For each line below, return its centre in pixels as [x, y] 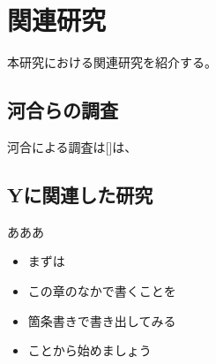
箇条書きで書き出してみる [102, 320]
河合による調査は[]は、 [72, 146]
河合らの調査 [63, 110]
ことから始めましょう [89, 350]
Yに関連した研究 [80, 194]
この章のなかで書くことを [102, 290]
